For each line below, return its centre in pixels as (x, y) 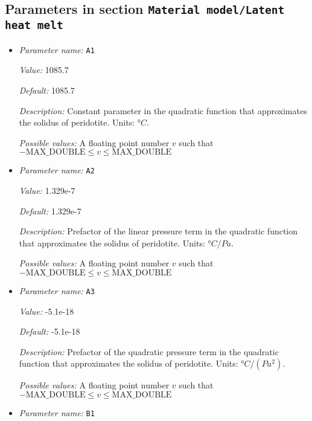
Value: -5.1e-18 (46, 311)
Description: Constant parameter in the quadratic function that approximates (163, 110)
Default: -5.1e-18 (49, 331)
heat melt (34, 25)
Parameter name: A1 (57, 49)
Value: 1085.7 (44, 70)
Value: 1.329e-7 (47, 191)
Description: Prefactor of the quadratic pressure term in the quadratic (149, 351)
